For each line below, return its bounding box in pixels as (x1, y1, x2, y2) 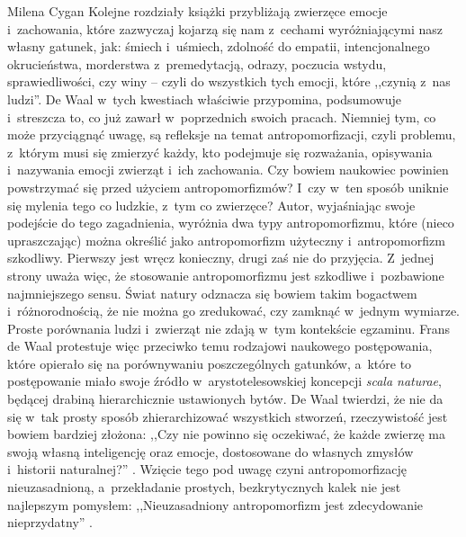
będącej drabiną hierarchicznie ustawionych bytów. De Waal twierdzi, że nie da (7, 389, 444, 408)
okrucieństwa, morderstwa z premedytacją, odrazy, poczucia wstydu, (7, 54, 387, 73)
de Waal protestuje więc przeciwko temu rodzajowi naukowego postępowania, (7, 336, 433, 355)
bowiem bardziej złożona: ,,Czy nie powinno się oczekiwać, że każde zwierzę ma (7, 425, 445, 443)
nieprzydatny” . (7, 513, 93, 532)
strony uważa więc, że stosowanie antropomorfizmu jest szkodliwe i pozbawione (7, 265, 444, 284)
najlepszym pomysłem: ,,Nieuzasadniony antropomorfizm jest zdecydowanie (7, 495, 424, 514)
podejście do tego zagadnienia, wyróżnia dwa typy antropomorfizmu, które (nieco (7, 213, 454, 232)
